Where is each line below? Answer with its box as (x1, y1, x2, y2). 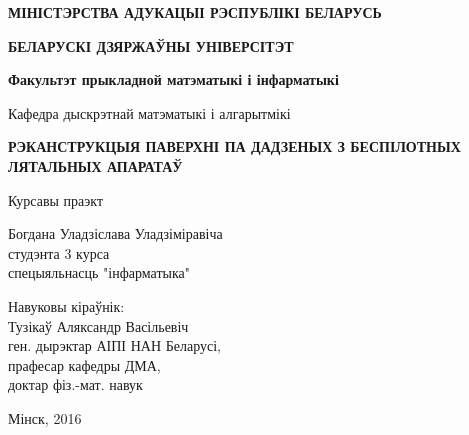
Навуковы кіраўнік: (8, 295, 125, 316)
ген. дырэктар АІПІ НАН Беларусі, (8, 335, 221, 356)
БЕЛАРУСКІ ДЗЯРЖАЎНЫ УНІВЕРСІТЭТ (8, 35, 294, 56)
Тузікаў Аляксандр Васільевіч (8, 315, 189, 336)
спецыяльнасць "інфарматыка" (8, 262, 190, 283)
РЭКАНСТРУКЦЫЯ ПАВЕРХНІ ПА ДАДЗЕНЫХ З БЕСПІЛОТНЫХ (8, 136, 461, 157)
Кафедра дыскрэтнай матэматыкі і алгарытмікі (8, 102, 291, 123)
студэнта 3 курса (8, 242, 110, 263)
